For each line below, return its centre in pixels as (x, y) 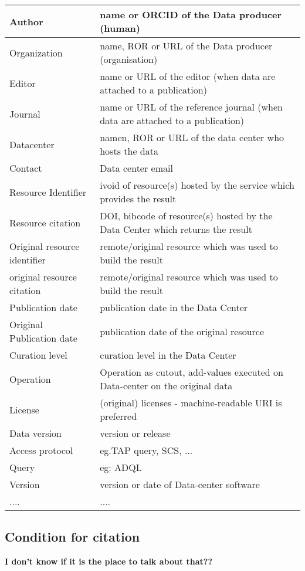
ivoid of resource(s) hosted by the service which (197, 185)
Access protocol (41, 450)
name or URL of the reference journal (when (191, 107)
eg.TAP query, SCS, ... (146, 450)
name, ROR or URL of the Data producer (186, 46)
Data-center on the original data (166, 385)
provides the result (138, 198)
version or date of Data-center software (180, 484)
